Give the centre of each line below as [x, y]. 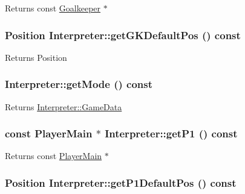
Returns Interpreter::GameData [64, 106]
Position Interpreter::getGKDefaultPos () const [123, 35]
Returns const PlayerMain [54, 156]
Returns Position [36, 57]
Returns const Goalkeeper [53, 8]
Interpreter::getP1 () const [171, 133]
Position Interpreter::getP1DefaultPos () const [121, 182]
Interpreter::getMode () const [79, 84]
